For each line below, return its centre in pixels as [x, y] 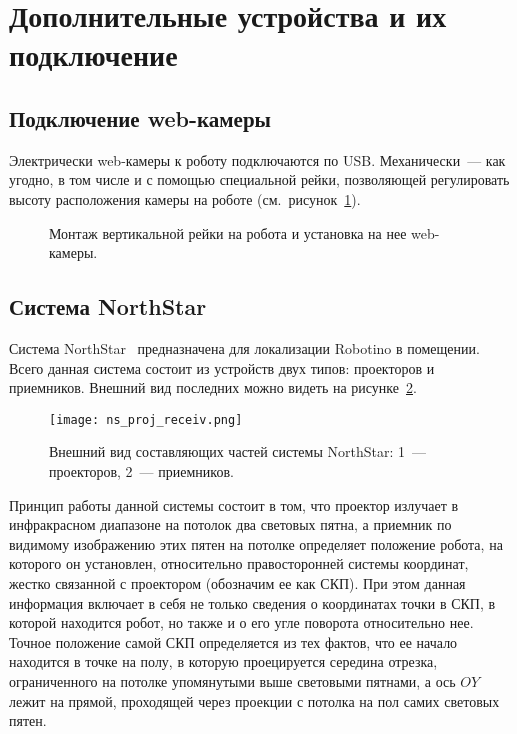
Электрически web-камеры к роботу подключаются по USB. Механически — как [257, 159]
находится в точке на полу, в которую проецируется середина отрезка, [223, 661]
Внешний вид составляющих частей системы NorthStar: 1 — [237, 451]
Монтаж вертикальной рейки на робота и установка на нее [228, 232]
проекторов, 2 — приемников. [141, 470]
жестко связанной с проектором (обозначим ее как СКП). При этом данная [237, 582]
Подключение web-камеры [140, 117]
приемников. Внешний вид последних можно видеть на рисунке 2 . [213, 387]
